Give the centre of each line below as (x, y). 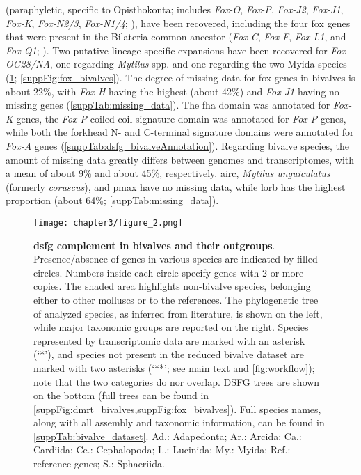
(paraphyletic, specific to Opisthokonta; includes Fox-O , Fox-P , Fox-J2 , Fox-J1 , (175, 9)
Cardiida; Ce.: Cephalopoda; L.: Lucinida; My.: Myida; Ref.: (162, 450)
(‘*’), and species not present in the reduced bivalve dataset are (169, 354)
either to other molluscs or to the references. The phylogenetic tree (176, 299)
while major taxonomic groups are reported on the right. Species (171, 327)
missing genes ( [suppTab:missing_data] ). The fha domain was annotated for (168, 105)
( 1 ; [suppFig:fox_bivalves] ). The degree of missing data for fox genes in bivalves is (180, 77)
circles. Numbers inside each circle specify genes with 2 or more (169, 272)
